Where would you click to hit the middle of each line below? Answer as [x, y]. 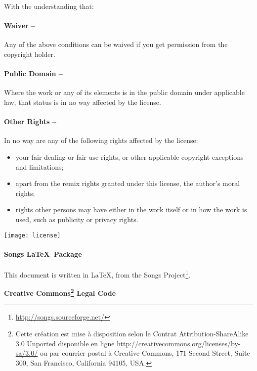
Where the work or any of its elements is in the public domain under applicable [124, 92]
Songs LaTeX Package [43, 254]
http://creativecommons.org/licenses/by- [179, 343]
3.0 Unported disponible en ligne [65, 343]
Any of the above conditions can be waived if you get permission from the [116, 44]
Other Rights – [30, 121]
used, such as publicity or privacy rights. [77, 219]
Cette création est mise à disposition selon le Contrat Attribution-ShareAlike [132, 334]
